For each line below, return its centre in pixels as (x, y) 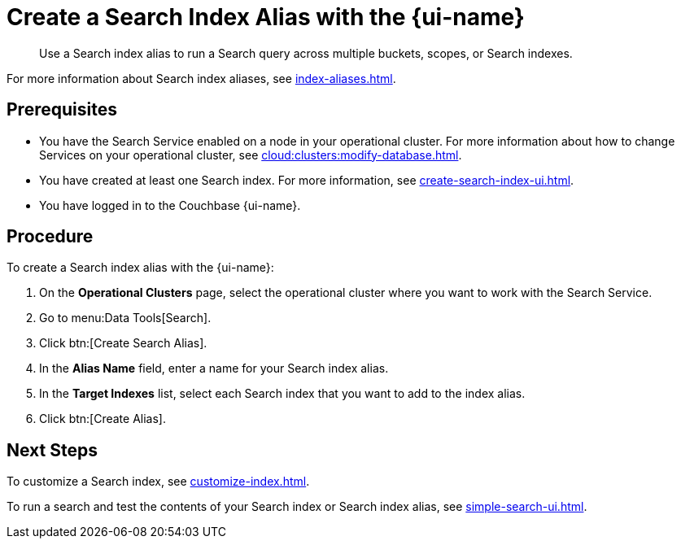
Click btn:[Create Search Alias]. (123, 343)
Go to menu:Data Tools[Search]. (125, 318)
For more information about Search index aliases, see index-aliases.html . (201, 78)
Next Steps (52, 450)
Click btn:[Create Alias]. (103, 419)
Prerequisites (62, 110)
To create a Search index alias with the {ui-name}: (140, 268)
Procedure (50, 237)
